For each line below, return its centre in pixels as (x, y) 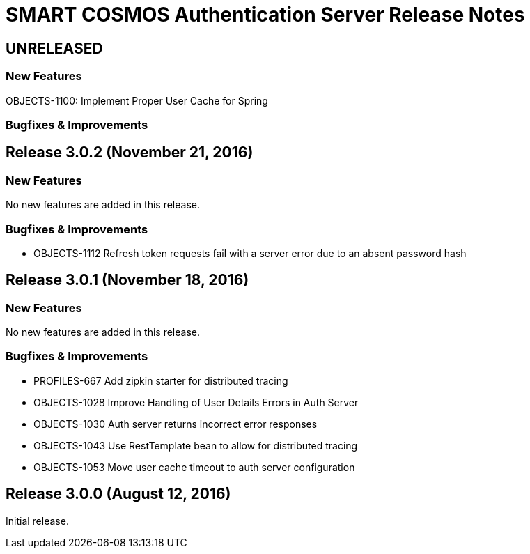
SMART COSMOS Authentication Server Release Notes (265, 15)
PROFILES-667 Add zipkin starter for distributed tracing (161, 380)
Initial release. (37, 521)
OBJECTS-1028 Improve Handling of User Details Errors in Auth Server (196, 402)
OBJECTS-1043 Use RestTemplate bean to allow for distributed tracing (196, 445)
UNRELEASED (54, 48)
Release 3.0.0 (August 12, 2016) (118, 494)
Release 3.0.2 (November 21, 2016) (130, 153)
